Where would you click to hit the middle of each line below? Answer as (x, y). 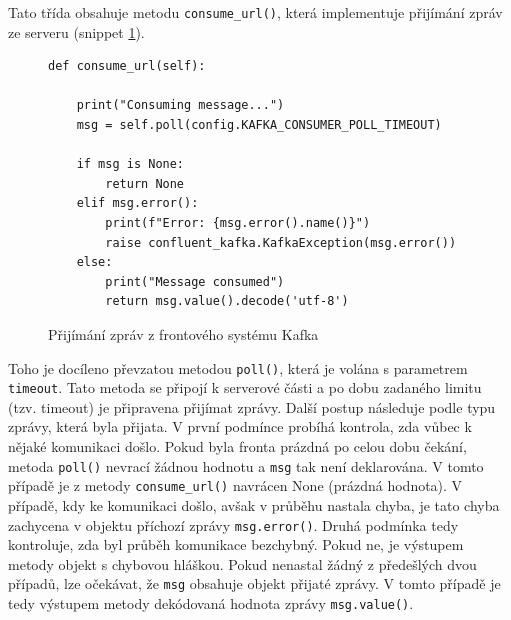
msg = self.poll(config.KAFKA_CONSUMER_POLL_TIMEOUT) (259, 125)
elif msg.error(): (137, 203)
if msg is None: (130, 164)
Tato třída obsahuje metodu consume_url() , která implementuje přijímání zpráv (255, 12)
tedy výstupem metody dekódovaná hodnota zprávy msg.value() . (211, 603)
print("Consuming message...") (180, 105)
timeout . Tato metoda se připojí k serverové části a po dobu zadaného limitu (245, 387)
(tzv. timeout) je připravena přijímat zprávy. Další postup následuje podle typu (252, 406)
